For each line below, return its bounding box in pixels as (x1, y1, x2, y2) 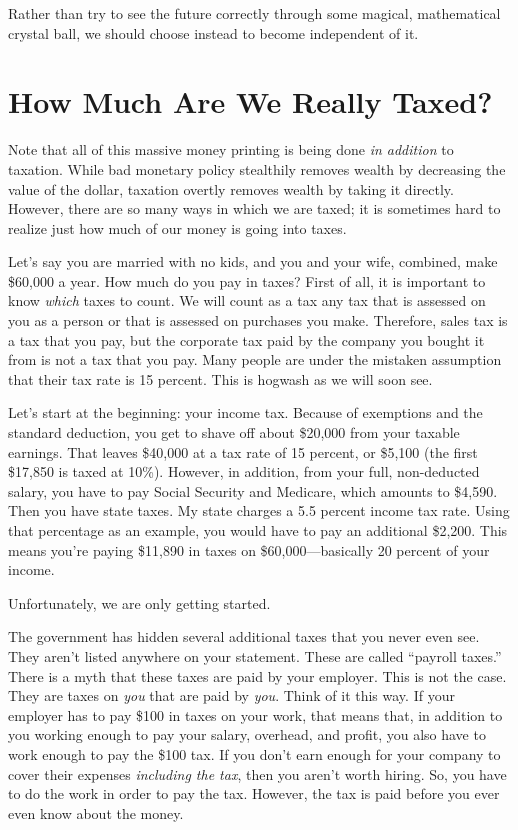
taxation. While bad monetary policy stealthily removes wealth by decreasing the (8, 158, 506, 179)
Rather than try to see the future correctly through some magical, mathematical (8, 3, 501, 23)
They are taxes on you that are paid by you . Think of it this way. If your (8, 685, 455, 706)
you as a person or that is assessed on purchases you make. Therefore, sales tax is (8, 310, 508, 331)
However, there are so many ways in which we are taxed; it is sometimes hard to (8, 198, 501, 219)
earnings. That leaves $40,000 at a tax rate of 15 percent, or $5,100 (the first (8, 441, 478, 462)
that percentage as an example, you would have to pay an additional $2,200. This (8, 520, 508, 540)
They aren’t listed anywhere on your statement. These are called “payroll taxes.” (8, 645, 502, 666)
